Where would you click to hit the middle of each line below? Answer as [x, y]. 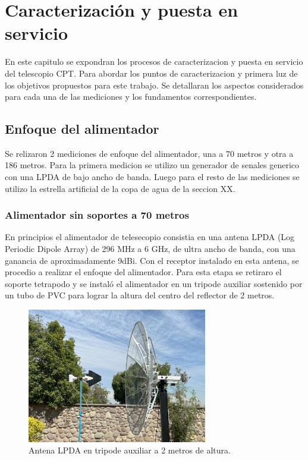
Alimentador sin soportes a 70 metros [97, 215]
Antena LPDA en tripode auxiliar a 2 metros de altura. [130, 450]
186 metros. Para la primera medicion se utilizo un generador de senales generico [152, 165]
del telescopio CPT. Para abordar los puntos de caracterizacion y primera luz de [151, 73]
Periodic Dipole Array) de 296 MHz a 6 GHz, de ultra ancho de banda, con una [150, 249]
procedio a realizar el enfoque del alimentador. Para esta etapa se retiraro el [143, 272]
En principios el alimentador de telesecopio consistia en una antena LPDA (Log [150, 237]
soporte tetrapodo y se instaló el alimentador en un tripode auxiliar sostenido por [154, 283]
